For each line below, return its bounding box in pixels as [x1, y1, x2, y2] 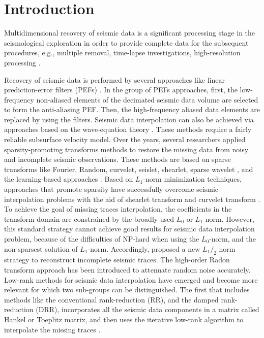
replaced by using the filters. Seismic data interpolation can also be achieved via [4, 114, 254, 124]
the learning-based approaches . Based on [4, 174, 133, 184]
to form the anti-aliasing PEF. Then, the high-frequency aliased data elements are [4, 104, 260, 115]
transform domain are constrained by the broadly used [4, 213, 174, 224]
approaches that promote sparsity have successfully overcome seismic [4, 184, 219, 194]
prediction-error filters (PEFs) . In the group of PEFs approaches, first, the [4, 84, 238, 95]
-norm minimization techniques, [143, 174, 242, 184]
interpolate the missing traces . [4, 324, 101, 334]
